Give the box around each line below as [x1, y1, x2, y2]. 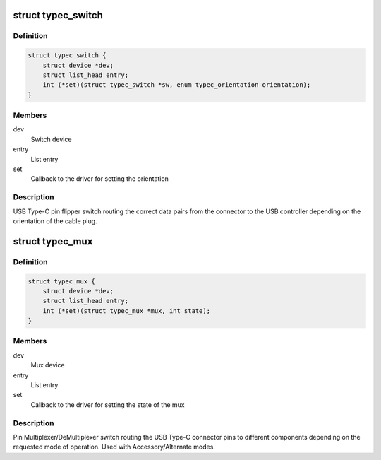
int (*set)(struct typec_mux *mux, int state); [42, 307, 211, 314]
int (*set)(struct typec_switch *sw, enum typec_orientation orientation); [42, 81, 311, 89]
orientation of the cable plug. [13, 216, 98, 225]
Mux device [30, 361, 65, 370]
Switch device [30, 135, 72, 143]
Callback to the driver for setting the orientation [30, 175, 169, 183]
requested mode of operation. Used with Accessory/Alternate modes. [13, 442, 215, 452]
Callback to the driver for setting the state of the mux [30, 400, 185, 409]
